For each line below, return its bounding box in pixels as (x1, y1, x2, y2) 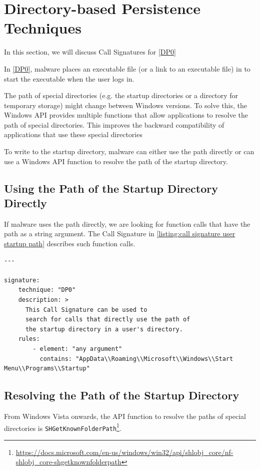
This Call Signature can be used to (25, 306, 147, 313)
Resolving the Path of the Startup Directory (4, 387, 239, 403)
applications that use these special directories (4, 129, 142, 140)
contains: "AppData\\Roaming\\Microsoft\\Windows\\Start (39, 355, 233, 362)
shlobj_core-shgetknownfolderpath (15, 456, 121, 467)
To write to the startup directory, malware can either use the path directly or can (4, 146, 254, 157)
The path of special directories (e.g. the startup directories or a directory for (4, 90, 238, 101)
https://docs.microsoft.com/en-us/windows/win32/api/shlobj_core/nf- (15, 446, 233, 457)
